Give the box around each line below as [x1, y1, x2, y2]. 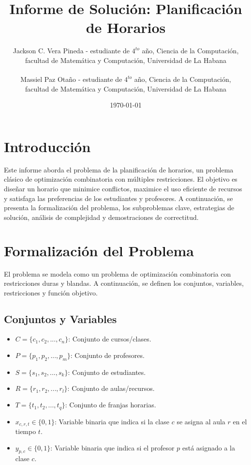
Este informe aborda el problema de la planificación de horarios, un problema [4, 164, 234, 174]
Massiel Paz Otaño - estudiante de [20, 74, 122, 84]
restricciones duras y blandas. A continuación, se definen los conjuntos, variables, [4, 278, 244, 288]
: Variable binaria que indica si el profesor [50, 442, 175, 452]
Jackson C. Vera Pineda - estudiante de [13, 46, 130, 56]
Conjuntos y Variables [4, 311, 117, 326]
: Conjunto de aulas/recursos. [67, 383, 155, 393]
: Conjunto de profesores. [70, 350, 145, 360]
